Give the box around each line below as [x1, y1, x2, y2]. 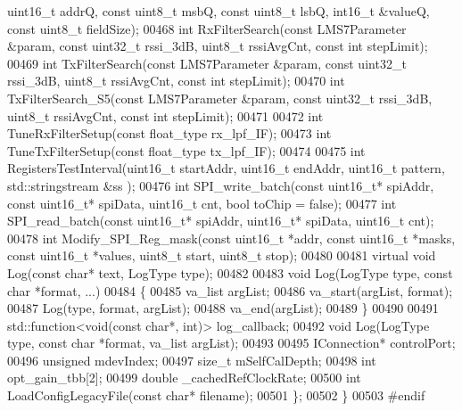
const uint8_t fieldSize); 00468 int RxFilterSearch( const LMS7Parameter [7, 19, 407, 37]
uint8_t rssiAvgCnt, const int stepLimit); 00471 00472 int [7, 106, 324, 125]
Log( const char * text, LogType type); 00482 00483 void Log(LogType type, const [7, 263, 453, 282]
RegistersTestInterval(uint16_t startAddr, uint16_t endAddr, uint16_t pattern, [7, 159, 445, 177]
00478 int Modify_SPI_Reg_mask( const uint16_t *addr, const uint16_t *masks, [7, 228, 456, 247]
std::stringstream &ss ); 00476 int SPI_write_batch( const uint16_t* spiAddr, [7, 176, 434, 194]
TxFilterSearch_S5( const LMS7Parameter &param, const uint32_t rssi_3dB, [7, 88, 433, 107]
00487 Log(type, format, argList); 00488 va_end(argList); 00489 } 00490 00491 [7, 299, 439, 317]
